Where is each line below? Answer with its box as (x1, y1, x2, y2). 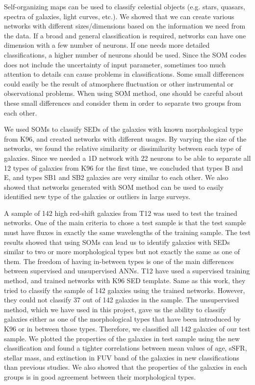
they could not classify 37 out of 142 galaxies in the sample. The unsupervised (4, 295, 239, 305)
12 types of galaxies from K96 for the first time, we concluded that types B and (4, 162, 243, 173)
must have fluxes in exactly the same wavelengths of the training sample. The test (4, 227, 251, 237)
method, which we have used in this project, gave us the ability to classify (4, 304, 226, 314)
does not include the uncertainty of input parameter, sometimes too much (4, 59, 226, 69)
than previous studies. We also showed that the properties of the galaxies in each (4, 362, 247, 372)
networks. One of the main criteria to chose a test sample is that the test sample (4, 217, 246, 228)
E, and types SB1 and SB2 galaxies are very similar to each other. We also (4, 172, 229, 182)
